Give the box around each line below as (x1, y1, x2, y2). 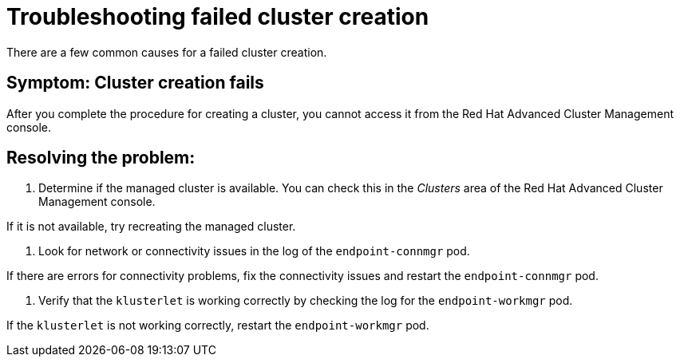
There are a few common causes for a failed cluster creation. (6, 45, 327, 59)
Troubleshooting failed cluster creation (6, 3, 429, 30)
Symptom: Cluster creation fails (6, 73, 264, 93)
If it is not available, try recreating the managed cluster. (6, 219, 296, 234)
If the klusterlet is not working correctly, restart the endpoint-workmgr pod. (6, 318, 429, 333)
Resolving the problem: (6, 148, 196, 168)
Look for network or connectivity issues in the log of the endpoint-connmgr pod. (38, 244, 470, 258)
